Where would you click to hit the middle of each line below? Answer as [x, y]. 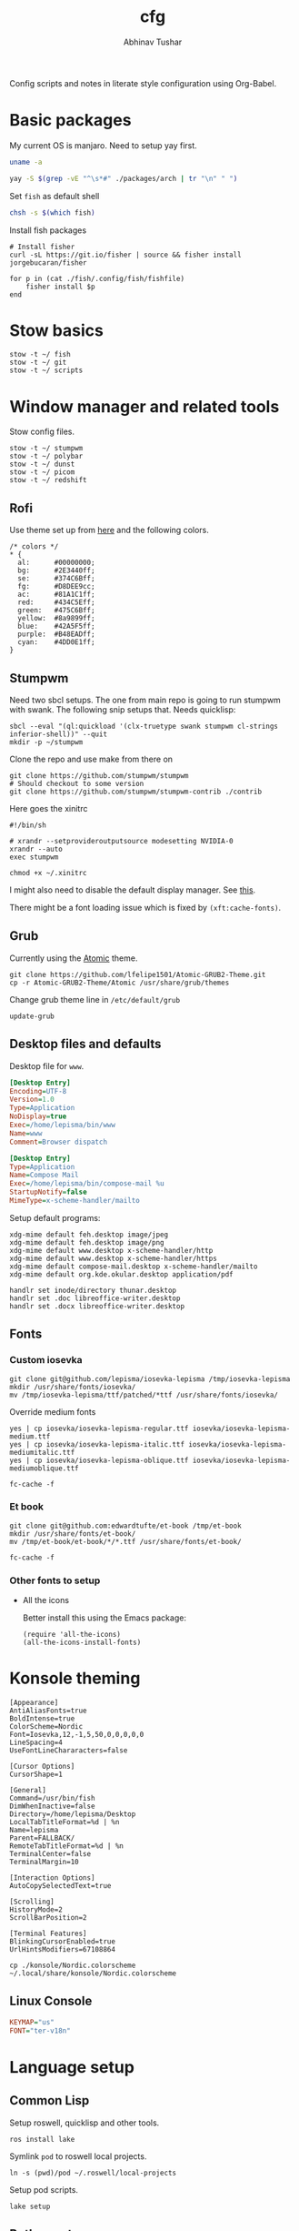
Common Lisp [50, 2100]
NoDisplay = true [38, 1116]
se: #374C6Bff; [56, 579]
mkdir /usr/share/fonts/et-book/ [73, 1534]
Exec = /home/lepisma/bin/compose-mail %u [87, 1184]
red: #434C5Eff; [56, 602]
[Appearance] [34, 1703]
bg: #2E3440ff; [56, 570]
